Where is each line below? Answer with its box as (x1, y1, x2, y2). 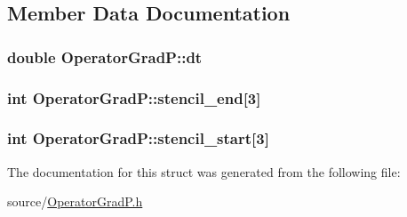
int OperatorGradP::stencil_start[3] (7, 127, 269, 149)
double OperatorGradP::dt (7, 45, 203, 68)
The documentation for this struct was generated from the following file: (7, 162, 401, 181)
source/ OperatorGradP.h (7, 192, 143, 211)
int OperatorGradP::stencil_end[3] (7, 86, 261, 108)
